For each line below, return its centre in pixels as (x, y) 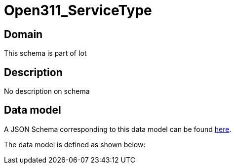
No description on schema (47, 91)
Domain (23, 34)
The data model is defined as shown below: (75, 144)
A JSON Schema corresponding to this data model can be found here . (118, 129)
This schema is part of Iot (45, 53)
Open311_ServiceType (78, 10)
